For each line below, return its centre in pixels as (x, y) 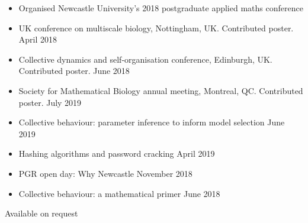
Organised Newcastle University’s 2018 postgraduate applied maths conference (161, 8)
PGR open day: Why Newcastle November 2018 (105, 173)
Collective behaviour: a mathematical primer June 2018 (119, 193)
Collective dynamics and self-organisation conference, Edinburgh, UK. (145, 59)
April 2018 (38, 39)
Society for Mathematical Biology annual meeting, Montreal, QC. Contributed (161, 90)
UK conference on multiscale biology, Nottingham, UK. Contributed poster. (156, 28)
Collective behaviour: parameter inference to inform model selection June (152, 122)
